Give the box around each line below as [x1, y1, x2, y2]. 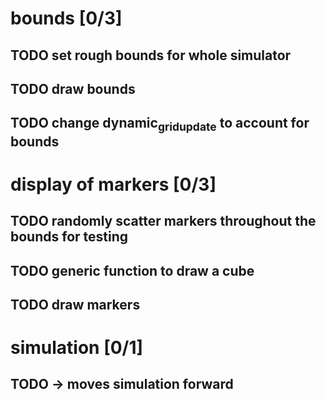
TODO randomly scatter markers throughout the [10, 213, 317, 230]
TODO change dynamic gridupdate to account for [10, 115, 310, 134]
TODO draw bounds [10, 80, 136, 97]
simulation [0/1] [10, 337, 144, 359]
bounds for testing [10, 228, 129, 246]
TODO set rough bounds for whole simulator [10, 47, 292, 64]
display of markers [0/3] [10, 173, 217, 196]
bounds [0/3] [10, 7, 123, 30]
